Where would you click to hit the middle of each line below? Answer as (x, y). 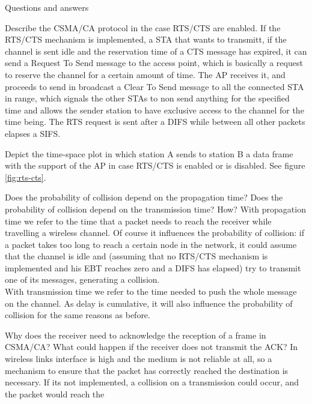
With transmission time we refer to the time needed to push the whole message (151, 291)
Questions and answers (47, 7)
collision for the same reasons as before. (78, 315)
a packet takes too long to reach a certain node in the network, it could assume (151, 244)
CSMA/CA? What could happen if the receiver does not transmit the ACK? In (151, 347)
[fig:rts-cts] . (26, 177)
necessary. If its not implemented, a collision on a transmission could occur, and (152, 382)
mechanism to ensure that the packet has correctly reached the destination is (147, 370)
